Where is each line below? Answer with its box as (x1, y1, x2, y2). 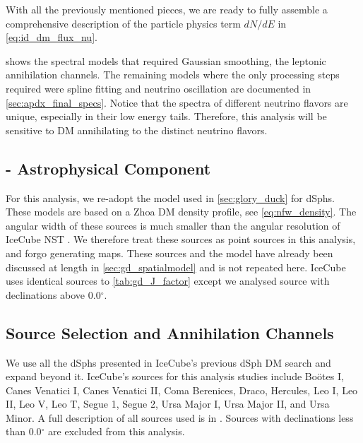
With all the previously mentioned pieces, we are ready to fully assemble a (6, 2, 328, 16)
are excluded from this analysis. (48, 424, 185, 439)
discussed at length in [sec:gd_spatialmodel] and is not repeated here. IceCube (6, 259, 346, 274)
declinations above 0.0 (6, 287, 101, 302)
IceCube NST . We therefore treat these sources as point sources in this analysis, (6, 232, 356, 247)
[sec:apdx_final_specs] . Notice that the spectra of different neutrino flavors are (6, 95, 348, 110)
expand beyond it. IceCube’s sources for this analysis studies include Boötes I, (6, 369, 344, 384)
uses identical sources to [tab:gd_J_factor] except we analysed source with (6, 273, 330, 288)
